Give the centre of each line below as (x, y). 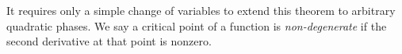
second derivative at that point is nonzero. (109, 41)
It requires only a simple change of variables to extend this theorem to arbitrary (201, 10)
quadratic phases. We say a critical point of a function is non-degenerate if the (197, 25)
